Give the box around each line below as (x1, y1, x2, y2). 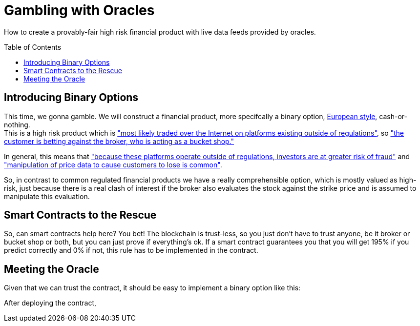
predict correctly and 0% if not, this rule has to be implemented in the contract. (4, 246, 258, 255)
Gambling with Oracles (4, 2, 155, 19)
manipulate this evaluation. (4, 192, 90, 201)
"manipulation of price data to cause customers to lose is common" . (4, 160, 222, 169)
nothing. (4, 120, 30, 129)
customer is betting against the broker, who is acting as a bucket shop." (4, 137, 234, 145)
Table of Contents (4, 42, 62, 51)
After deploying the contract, (4, 299, 96, 307)
